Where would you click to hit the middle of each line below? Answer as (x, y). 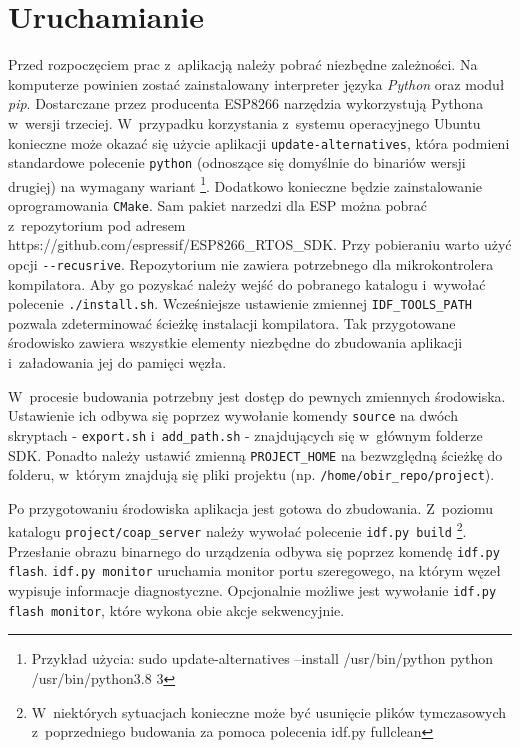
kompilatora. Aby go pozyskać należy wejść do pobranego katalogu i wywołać (247, 283)
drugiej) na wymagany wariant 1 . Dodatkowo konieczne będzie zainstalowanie (245, 184)
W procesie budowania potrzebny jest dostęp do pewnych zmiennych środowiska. (257, 395)
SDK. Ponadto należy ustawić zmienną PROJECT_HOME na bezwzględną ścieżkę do (255, 454)
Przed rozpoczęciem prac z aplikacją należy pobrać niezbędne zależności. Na (243, 64)
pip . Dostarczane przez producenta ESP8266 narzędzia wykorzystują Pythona (246, 103)
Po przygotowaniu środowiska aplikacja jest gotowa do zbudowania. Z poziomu (251, 507)
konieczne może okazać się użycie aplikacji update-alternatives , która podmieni (259, 142)
